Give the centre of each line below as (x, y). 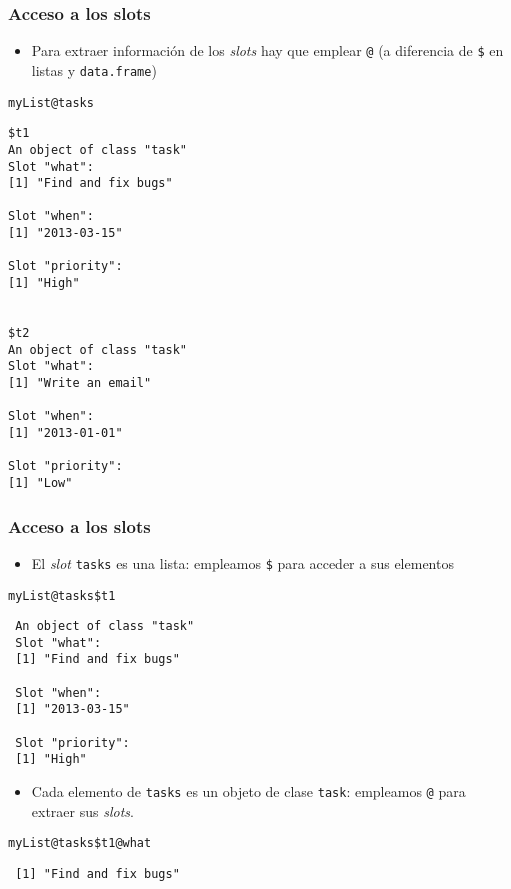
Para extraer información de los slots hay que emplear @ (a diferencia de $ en (267, 50)
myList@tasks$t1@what (80, 843)
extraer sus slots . (82, 810)
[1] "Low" (40, 482)
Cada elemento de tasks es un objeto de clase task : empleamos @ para (248, 791)
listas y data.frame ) (94, 69)
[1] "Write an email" (80, 383)
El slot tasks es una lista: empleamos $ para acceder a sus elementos (242, 562)
